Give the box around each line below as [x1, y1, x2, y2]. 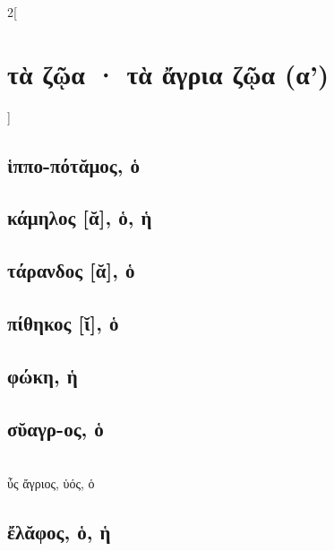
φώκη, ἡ [7, 361, 78, 389]
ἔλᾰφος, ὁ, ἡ [7, 518, 111, 545]
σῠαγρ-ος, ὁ [7, 414, 104, 442]
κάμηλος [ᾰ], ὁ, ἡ [7, 203, 152, 231]
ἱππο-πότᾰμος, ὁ [7, 151, 140, 178]
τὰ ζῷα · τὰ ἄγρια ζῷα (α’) [7, 55, 330, 91]
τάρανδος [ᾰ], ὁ [7, 256, 135, 284]
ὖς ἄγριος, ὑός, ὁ [7, 474, 95, 493]
